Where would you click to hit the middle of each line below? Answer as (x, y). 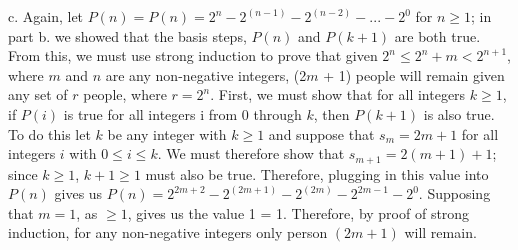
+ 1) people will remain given (414, 74)
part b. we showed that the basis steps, (127, 35)
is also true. (459, 113)
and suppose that (321, 133)
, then (331, 113)
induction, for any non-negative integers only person (168, 232)
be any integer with (167, 133)
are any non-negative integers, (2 (206, 74)
